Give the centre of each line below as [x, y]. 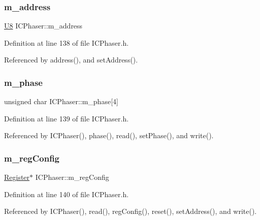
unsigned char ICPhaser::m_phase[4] [61, 101]
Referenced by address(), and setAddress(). [71, 60]
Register [17, 177]
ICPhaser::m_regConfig [72, 177]
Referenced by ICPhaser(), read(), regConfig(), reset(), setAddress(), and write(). [131, 211]
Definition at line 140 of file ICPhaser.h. [67, 194]
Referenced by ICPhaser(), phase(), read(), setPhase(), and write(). [109, 135]
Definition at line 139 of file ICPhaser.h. [67, 118]
